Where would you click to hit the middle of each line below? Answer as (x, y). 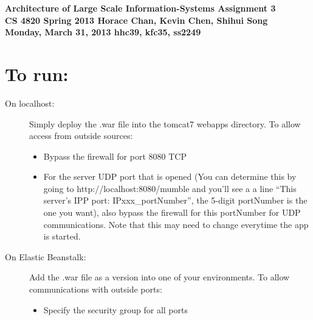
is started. (62, 236)
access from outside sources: (81, 136)
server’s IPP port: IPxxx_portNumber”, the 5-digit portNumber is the (175, 200)
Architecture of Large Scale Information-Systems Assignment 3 (140, 8)
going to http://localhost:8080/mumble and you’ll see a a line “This (170, 188)
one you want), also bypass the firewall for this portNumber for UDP (172, 212)
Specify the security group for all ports (115, 309)
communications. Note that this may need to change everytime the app (176, 224)
